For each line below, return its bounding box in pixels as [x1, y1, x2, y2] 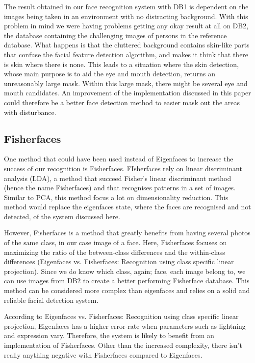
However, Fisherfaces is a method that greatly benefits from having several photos [4, 227, 251, 238]
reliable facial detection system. [4, 295, 99, 305]
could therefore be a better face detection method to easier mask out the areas [4, 97, 240, 107]
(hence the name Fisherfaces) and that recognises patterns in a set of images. [4, 182, 236, 193]
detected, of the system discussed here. [4, 211, 120, 221]
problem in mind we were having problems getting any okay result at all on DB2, [4, 21, 249, 31]
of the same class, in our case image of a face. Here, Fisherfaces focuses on [4, 237, 227, 248]
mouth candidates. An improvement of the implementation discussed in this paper [4, 88, 251, 98]
